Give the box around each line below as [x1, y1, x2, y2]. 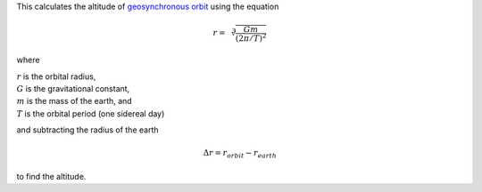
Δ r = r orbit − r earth [203, 148, 277, 160]
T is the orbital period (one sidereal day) [16, 108, 165, 119]
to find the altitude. [16, 171, 87, 181]
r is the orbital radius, [16, 71, 96, 82]
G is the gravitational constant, [16, 84, 130, 94]
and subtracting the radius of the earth [16, 124, 159, 135]
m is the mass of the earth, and [16, 96, 133, 107]
